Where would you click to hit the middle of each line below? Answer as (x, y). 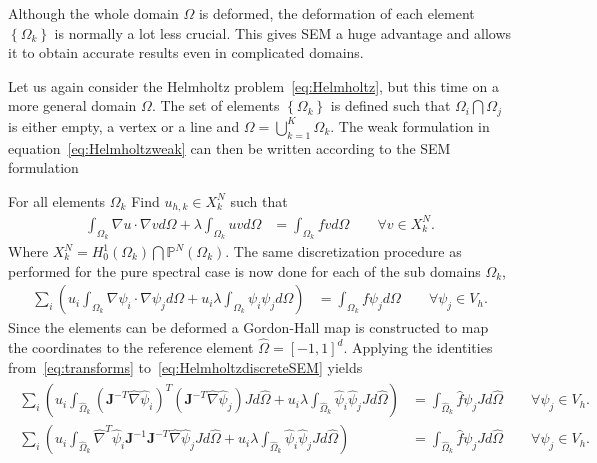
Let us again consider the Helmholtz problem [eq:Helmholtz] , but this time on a (253, 85)
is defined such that (390, 105)
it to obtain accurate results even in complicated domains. (186, 52)
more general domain (72, 105)
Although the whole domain (93, 13)
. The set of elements (215, 105)
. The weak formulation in (410, 125)
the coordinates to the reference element (131, 347)
